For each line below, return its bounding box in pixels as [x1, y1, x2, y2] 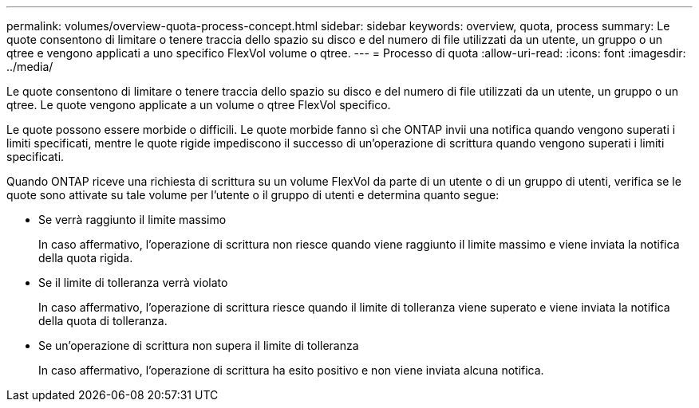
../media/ [6, 60, 53, 73]
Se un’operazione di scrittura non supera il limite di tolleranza [38, 339, 359, 352]
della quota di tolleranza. [38, 314, 168, 328]
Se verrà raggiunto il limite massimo [38, 213, 227, 226]
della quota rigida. [38, 251, 133, 265]
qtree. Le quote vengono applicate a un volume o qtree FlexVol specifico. [6, 98, 391, 112]
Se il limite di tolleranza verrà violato [38, 276, 228, 289]
